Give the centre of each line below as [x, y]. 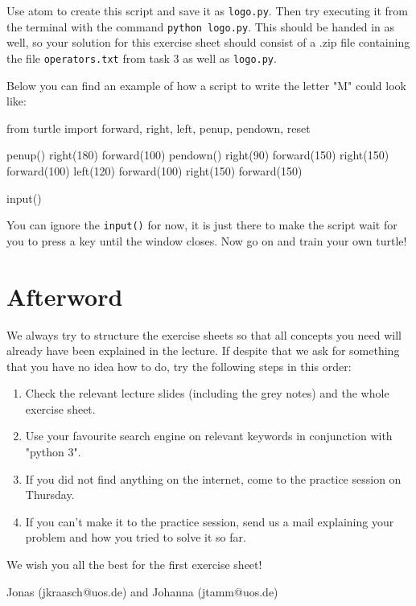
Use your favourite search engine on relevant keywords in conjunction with [209, 436]
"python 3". [53, 452]
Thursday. [50, 495]
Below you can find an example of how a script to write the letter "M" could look [206, 85]
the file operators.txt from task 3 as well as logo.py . [142, 58]
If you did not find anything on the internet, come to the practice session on [213, 478]
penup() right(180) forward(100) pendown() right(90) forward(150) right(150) [198, 155]
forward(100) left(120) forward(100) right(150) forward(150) [154, 170]
